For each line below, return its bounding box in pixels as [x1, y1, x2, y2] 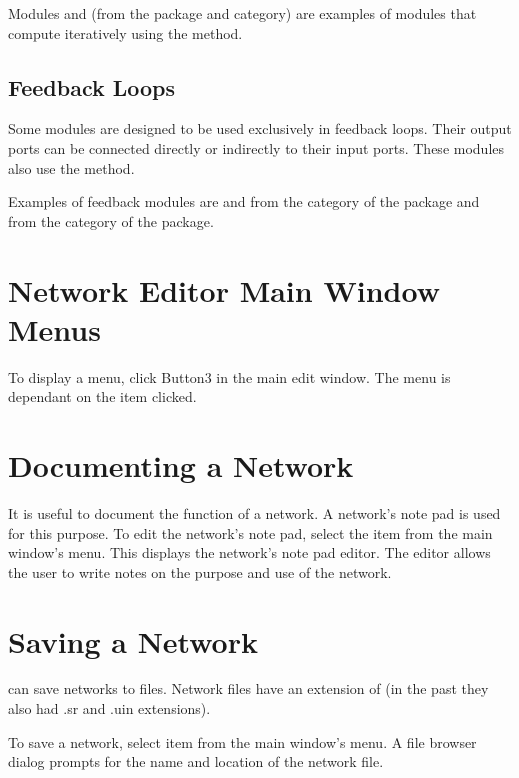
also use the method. [8, 157, 135, 178]
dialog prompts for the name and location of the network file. [8, 751, 384, 772]
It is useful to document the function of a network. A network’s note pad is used [8, 502, 501, 523]
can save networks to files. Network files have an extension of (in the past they [8, 678, 489, 699]
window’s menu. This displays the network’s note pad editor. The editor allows [8, 542, 491, 563]
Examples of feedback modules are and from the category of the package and [8, 191, 480, 212]
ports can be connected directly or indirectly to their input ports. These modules [8, 137, 505, 158]
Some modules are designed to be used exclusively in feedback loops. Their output [8, 118, 512, 139]
